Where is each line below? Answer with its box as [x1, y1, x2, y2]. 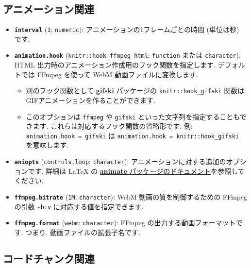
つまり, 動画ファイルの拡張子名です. [25, 227, 140, 237]
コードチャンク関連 [3, 251, 95, 266]
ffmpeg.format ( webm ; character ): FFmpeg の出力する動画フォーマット [14, 218, 236, 228]
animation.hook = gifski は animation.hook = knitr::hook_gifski [26, 130, 239, 140]
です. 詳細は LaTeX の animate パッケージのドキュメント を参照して [28, 166, 245, 176]
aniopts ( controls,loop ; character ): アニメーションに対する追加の [14, 156, 226, 167]
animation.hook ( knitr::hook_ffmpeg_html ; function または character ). [14, 50, 241, 60]
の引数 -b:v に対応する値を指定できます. [14, 201, 144, 211]
